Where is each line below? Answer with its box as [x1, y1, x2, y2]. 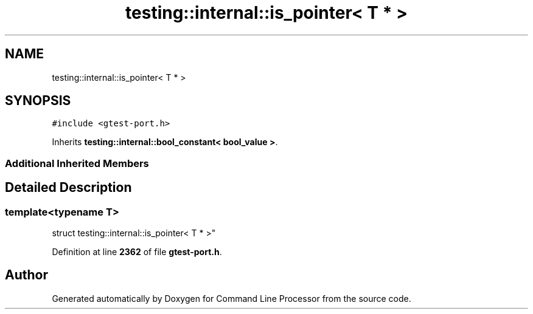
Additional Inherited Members [5, 157, 149, 169]
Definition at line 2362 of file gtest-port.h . [52, 247, 222, 258]
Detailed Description [5, 180, 132, 196]
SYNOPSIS [5, 93, 71, 109]
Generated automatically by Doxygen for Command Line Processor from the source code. [52, 293, 411, 304]
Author [5, 267, 48, 283]
